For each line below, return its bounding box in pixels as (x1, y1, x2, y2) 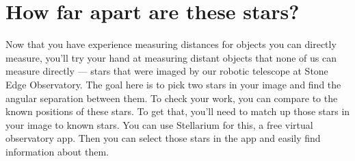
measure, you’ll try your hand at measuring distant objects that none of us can (5, 50, 337, 64)
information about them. (5, 144, 109, 158)
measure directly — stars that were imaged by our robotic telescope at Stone (5, 64, 328, 78)
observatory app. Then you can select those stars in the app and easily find (5, 131, 321, 145)
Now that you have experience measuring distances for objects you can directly (5, 37, 337, 51)
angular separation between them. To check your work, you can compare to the (5, 90, 338, 105)
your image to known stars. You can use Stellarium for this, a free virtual (5, 117, 313, 132)
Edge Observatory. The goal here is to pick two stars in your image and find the (5, 77, 341, 91)
